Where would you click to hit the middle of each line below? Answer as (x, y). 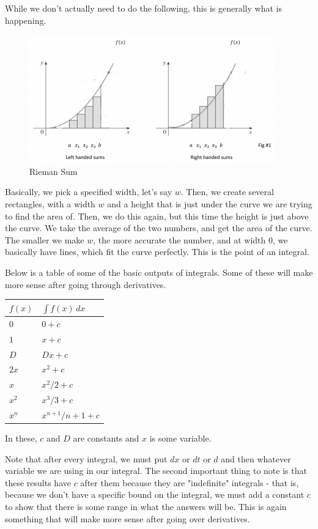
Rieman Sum (54, 171)
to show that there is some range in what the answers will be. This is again (146, 506)
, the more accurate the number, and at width (179, 239)
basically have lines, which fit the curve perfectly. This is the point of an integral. (157, 252)
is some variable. (180, 438)
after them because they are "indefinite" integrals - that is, (190, 482)
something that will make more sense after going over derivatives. (128, 518)
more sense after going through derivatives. (86, 284)
